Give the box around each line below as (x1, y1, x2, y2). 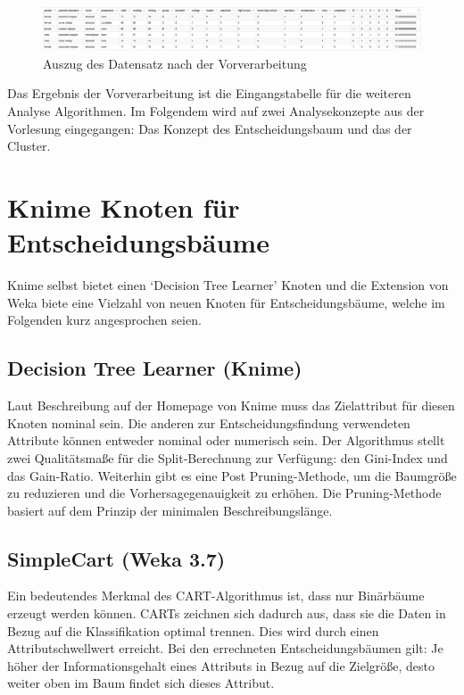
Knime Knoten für (7, 189, 240, 226)
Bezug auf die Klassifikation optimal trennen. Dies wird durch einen (7, 621, 379, 640)
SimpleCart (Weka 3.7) (7, 544, 226, 572)
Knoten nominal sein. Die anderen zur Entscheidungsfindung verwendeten (7, 413, 410, 432)
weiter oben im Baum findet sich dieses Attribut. (7, 674, 275, 692)
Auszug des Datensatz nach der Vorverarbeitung (43, 54, 307, 72)
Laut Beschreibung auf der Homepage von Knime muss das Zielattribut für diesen (7, 396, 455, 415)
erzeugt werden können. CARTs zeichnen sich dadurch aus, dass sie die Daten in (7, 604, 446, 623)
